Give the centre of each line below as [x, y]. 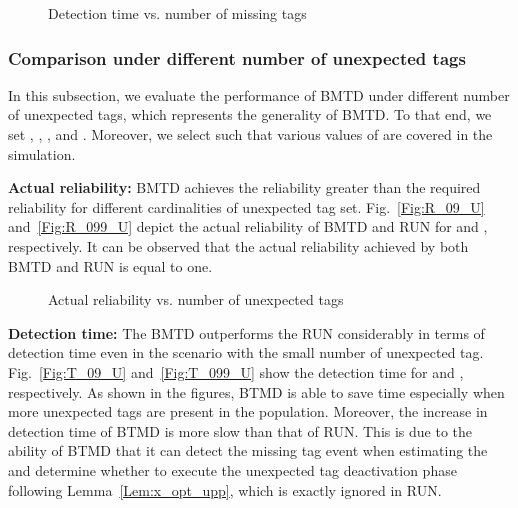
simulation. [42, 153]
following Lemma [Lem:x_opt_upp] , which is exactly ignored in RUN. [225, 489]
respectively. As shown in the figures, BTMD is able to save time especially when [256, 391]
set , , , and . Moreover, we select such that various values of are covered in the [250, 134]
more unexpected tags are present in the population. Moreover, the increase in [248, 411]
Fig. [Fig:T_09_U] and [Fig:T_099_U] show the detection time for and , [236, 371]
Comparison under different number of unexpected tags [237, 57]
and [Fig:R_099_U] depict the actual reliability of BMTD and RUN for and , [248, 226]
